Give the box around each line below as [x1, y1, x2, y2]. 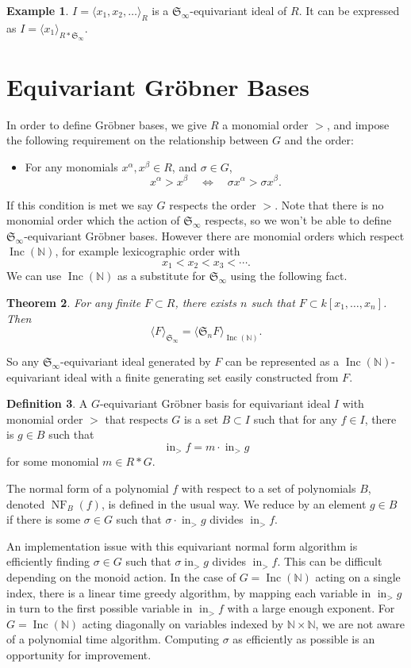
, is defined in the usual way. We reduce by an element [101, 495, 367, 512]
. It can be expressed [298, 2, 400, 18]
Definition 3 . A [6, 395, 88, 412]
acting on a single [315, 568, 401, 585]
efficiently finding [6, 553, 90, 570]
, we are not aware [315, 615, 405, 632]
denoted [6, 495, 45, 512]
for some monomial [6, 453, 99, 470]
